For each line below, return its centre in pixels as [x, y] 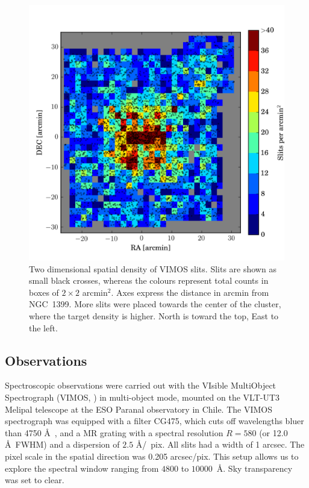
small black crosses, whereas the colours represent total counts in [149, 280]
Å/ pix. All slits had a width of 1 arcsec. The [220, 444]
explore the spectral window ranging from [82, 468]
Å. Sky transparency [254, 468]
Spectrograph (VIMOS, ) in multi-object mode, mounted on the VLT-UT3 [142, 397]
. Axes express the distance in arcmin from [190, 292]
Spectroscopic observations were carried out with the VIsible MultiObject [141, 385]
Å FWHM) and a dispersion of [62, 444]
